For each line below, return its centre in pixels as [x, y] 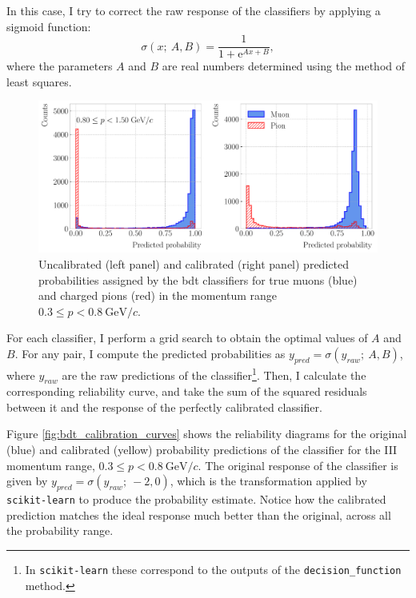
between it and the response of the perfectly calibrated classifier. [164, 407]
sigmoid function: [49, 26]
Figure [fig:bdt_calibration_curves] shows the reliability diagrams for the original [207, 434]
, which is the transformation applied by [268, 481]
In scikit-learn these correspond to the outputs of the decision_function [213, 569]
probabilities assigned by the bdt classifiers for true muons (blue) [198, 279]
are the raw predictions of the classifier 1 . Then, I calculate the [214, 373]
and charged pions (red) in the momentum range [158, 295]
